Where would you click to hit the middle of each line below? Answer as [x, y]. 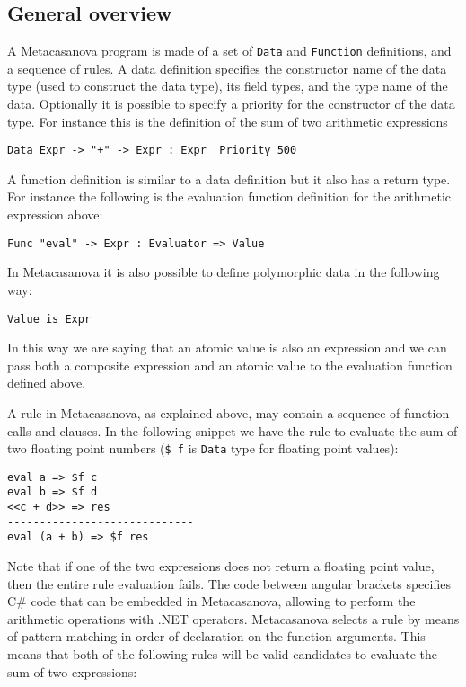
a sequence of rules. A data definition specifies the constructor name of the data [227, 68]
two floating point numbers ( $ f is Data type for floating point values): [203, 448]
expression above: [55, 214]
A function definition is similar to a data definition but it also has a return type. [229, 178]
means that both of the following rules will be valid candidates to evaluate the [222, 654]
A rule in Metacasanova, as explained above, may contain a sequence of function [229, 412]
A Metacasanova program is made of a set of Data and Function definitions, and [229, 51]
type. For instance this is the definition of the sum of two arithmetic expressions [228, 121]
